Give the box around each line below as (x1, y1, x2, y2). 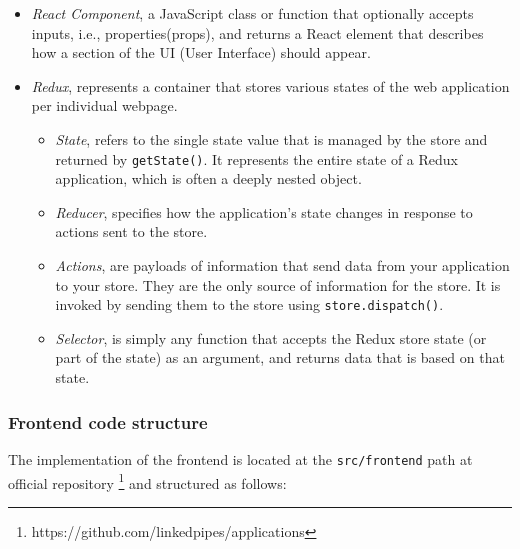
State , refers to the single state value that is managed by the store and (55, 128, 488, 149)
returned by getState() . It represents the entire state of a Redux (55, 148, 458, 169)
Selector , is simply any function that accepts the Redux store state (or (55, 327, 487, 348)
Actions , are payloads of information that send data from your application (55, 255, 510, 275)
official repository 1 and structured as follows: (8, 469, 287, 493)
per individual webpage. (31, 95, 178, 116)
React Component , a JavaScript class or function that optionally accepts (31, 3, 474, 23)
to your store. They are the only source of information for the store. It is (55, 274, 501, 295)
